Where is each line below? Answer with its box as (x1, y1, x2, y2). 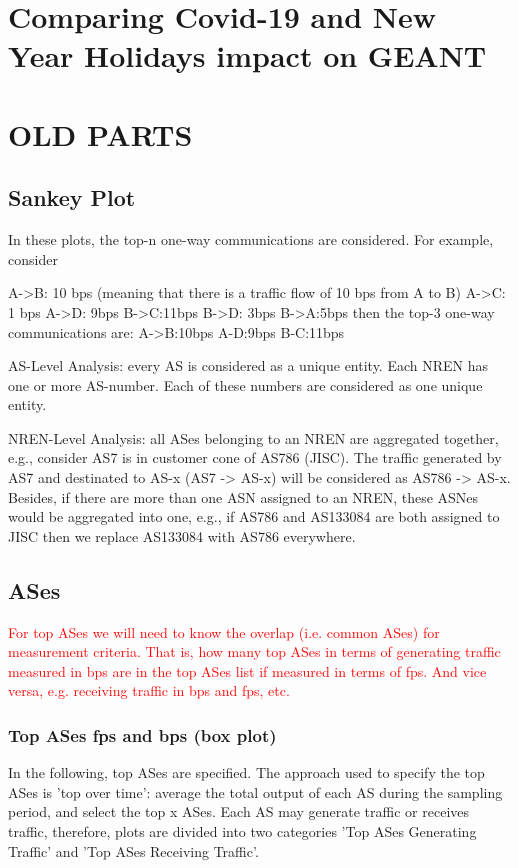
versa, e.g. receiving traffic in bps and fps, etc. (8, 680, 290, 701)
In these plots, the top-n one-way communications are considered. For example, (8, 229, 494, 250)
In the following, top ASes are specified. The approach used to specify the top (8, 762, 485, 783)
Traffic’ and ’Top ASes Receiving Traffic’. (8, 840, 259, 861)
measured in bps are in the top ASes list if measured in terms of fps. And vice (8, 660, 487, 681)
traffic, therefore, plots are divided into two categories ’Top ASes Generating (8, 821, 477, 842)
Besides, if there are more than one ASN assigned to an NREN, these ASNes (8, 486, 479, 507)
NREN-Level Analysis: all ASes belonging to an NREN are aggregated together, (8, 427, 499, 448)
